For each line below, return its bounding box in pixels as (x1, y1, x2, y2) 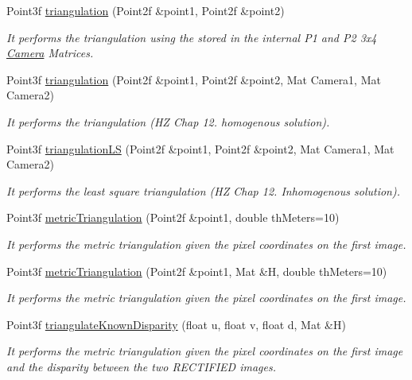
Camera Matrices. (6, 45, 94, 61)
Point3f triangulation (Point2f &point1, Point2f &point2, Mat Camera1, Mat (6, 71, 381, 87)
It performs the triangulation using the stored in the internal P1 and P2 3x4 (6, 29, 377, 45)
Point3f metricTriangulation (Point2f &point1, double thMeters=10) (6, 209, 340, 226)
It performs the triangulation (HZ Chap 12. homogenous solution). (6, 113, 330, 130)
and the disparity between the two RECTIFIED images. (6, 358, 276, 374)
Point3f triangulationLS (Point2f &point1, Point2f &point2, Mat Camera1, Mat (6, 140, 395, 157)
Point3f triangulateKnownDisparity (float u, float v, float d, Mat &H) (6, 316, 346, 332)
